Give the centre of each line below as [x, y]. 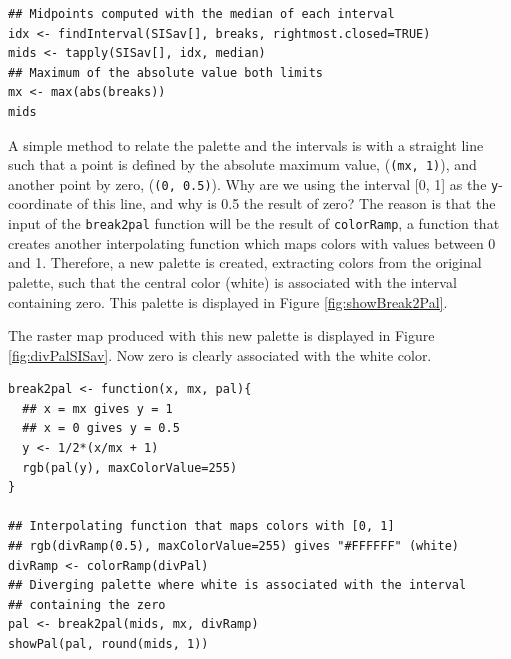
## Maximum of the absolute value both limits [165, 72]
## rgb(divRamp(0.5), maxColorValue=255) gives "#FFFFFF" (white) [234, 546]
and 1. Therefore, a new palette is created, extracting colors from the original [245, 262]
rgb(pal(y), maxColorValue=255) [130, 467]
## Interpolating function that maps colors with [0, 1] [201, 526]
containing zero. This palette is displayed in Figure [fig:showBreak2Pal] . [228, 301]
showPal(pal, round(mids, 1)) [108, 644]
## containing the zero [87, 604]
